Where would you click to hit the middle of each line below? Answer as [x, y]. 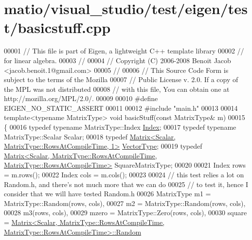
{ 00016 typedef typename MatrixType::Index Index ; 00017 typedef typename [120, 127]
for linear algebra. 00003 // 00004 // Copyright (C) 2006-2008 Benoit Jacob [117, 60]
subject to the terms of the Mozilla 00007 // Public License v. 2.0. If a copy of [121, 79]
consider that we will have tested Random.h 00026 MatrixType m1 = [108, 194]
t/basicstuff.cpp [57, 27]
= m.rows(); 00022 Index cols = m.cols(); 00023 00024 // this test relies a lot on [124, 175]
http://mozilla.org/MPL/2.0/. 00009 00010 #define [81, 98]
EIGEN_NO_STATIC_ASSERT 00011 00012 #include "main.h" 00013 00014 [121, 108]
